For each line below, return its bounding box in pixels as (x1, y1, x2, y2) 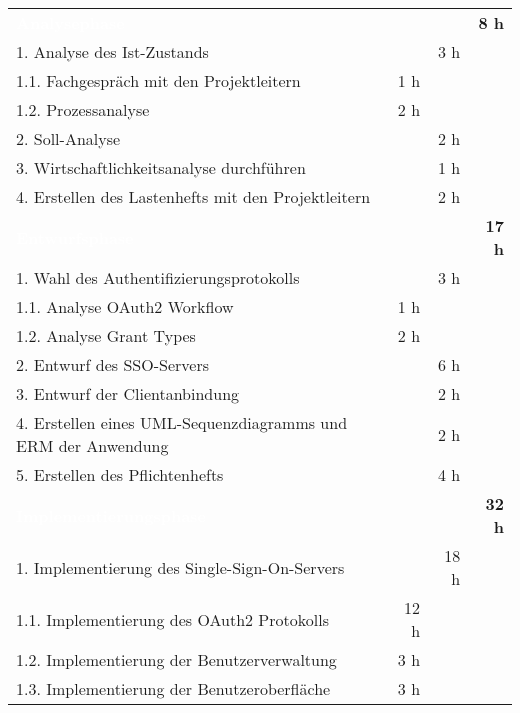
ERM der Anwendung (16, 434, 169, 457)
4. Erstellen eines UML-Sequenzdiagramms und (16, 411, 348, 434)
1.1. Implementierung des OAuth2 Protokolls (16, 607, 329, 631)
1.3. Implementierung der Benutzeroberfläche (16, 677, 331, 700)
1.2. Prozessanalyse (16, 98, 150, 121)
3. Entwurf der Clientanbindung (16, 382, 240, 405)
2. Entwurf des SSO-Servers (16, 353, 209, 376)
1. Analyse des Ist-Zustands (16, 40, 209, 63)
